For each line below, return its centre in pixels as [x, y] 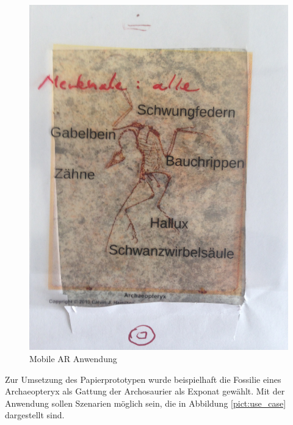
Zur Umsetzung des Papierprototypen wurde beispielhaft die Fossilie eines [143, 379]
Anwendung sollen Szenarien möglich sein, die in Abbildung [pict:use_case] [146, 403]
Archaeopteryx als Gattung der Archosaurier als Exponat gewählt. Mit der [145, 391]
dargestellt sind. [35, 415]
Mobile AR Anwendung [73, 358]
